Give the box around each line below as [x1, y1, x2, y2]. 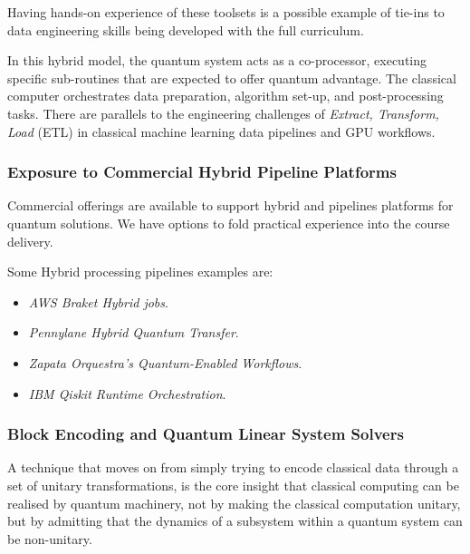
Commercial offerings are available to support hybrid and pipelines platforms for [7, 196, 454, 215]
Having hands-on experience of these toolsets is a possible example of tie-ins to [7, 3, 445, 21]
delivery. [7, 231, 53, 250]
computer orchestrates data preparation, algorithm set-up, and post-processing [7, 86, 444, 105]
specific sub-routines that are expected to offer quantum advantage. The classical [7, 68, 456, 87]
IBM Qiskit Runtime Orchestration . [28, 384, 226, 403]
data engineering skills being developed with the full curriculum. [7, 20, 364, 39]
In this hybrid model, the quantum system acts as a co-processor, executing [7, 51, 427, 70]
